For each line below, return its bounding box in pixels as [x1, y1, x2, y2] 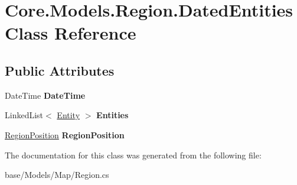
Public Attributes [5, 61, 115, 79]
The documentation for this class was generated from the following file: [5, 148, 262, 161]
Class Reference [5, 21, 136, 45]
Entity [57, 109, 80, 121]
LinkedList [5, 109, 44, 121]
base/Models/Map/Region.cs [5, 168, 109, 181]
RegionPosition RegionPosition [5, 128, 125, 141]
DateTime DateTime [5, 89, 86, 101]
